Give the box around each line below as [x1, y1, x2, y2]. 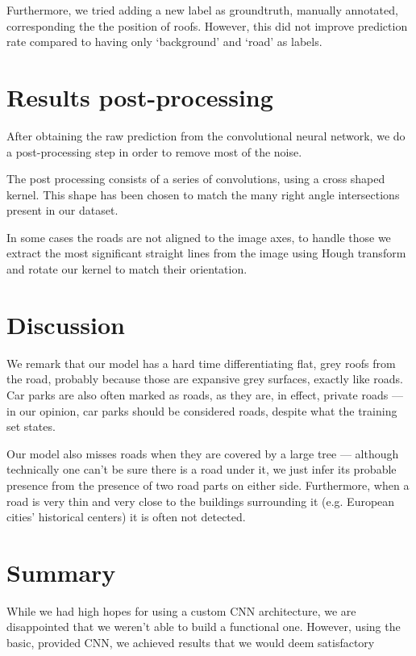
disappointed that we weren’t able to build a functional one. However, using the [6, 618, 401, 635]
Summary [6, 555, 116, 588]
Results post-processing [6, 80, 273, 113]
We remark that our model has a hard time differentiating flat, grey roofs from [6, 354, 396, 371]
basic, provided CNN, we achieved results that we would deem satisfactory [6, 634, 375, 651]
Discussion [6, 307, 125, 341]
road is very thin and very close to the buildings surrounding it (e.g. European [6, 492, 395, 509]
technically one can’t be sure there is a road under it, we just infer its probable [6, 461, 397, 478]
